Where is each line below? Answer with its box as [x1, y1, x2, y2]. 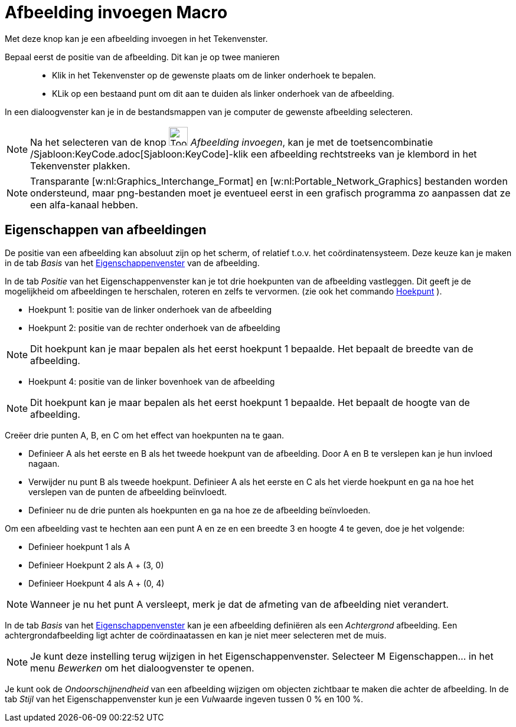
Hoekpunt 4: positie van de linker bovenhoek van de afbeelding [28, 376, 275, 387]
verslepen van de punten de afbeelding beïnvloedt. [28, 486, 227, 497]
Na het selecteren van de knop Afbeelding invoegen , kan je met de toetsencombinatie [30, 136, 433, 148]
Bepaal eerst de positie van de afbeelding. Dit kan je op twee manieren [5, 51, 280, 62]
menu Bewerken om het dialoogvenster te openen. [30, 661, 254, 674]
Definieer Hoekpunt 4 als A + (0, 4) [28, 578, 165, 588]
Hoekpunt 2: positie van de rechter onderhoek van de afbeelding [28, 322, 280, 333]
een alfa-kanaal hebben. [30, 198, 138, 211]
